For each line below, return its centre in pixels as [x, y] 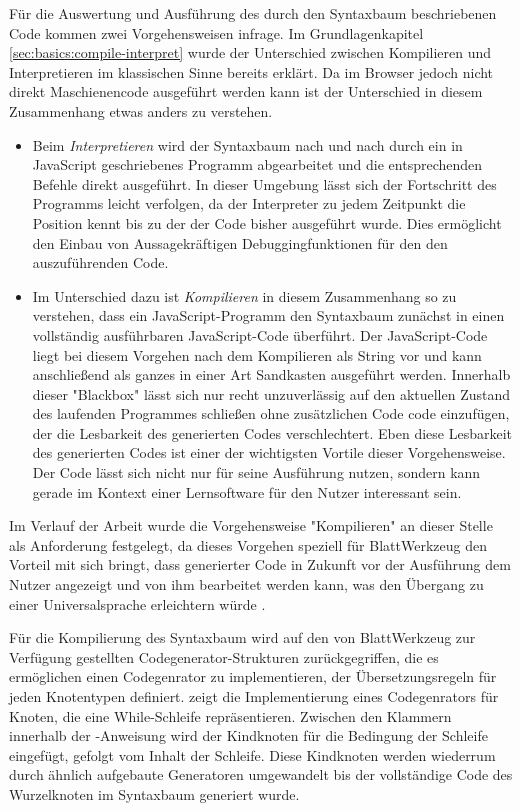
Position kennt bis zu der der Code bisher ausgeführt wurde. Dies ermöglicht [267, 222]
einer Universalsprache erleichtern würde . [137, 603]
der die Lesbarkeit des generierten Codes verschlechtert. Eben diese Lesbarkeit [272, 432]
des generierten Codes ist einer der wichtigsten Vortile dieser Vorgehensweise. [269, 452]
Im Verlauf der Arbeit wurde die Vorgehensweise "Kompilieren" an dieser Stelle [251, 525]
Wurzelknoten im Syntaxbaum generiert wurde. [154, 793]
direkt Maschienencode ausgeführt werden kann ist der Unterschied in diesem [246, 91]
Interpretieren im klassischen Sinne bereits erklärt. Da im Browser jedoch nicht [251, 71]
